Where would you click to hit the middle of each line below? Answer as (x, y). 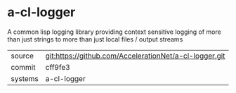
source (22, 56)
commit (23, 67)
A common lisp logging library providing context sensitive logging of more (114, 32)
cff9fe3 (58, 67)
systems (25, 78)
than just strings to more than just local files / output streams (95, 39)
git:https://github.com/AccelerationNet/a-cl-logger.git (135, 56)
